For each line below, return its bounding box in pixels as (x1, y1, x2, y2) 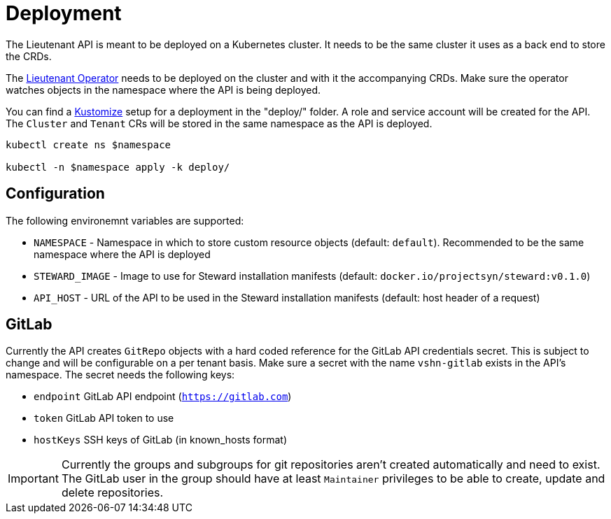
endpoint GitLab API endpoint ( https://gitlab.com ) (34, 390, 292, 403)
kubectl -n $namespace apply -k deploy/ (6, 161, 230, 173)
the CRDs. (6, 50, 52, 62)
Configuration (6, 185, 105, 203)
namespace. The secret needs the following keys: (6, 369, 235, 381)
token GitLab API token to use (34, 412, 174, 425)
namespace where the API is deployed (34, 248, 211, 260)
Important (8, 471, 59, 486)
